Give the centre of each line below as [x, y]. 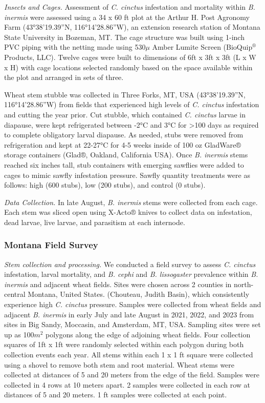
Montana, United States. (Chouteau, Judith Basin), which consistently [139, 294]
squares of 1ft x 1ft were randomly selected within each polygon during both [124, 344]
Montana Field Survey [51, 245]
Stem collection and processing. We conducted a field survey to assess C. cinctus [130, 264]
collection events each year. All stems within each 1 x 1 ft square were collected [129, 355]
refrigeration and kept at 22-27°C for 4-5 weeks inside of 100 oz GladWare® [123, 144]
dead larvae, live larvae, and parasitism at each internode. [95, 222]
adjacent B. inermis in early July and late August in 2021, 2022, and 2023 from [129, 314]
